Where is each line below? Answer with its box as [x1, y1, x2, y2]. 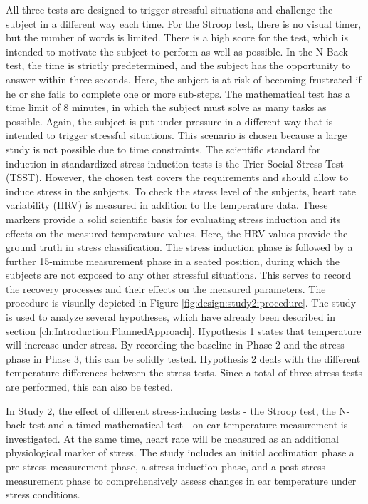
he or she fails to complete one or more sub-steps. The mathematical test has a [6, 86, 350, 101]
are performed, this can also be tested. [6, 379, 173, 394]
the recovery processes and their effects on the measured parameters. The [6, 281, 326, 296]
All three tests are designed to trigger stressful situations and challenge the [6, 2, 333, 16]
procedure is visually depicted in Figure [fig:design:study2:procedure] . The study [6, 295, 357, 310]
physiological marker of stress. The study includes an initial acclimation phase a [6, 445, 354, 460]
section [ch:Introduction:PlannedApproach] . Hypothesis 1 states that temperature [6, 323, 362, 338]
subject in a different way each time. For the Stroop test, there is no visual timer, [6, 16, 362, 31]
